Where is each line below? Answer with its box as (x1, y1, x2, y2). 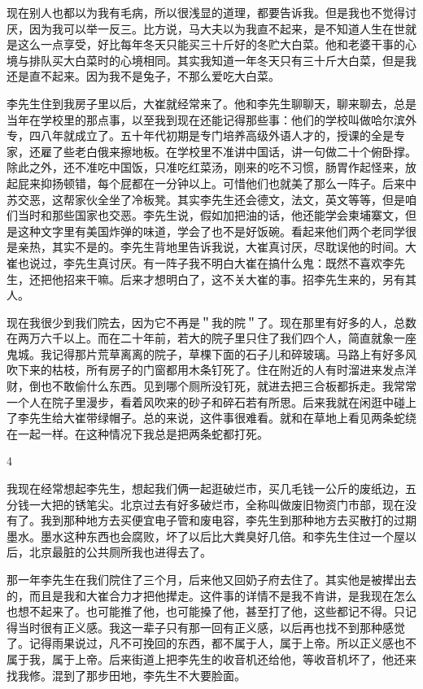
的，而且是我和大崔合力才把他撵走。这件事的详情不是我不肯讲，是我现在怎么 (7, 587, 416, 604)
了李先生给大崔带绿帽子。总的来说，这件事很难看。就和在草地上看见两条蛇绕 (7, 409, 416, 426)
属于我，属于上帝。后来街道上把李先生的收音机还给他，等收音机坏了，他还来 (7, 650, 416, 667)
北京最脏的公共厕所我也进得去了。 (28, 543, 211, 560)
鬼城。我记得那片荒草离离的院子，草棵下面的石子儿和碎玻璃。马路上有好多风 (7, 345, 416, 362)
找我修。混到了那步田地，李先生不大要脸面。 (7, 666, 246, 683)
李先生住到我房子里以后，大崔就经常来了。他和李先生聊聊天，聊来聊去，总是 (7, 94, 416, 111)
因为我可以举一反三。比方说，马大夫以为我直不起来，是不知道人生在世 (28, 20, 405, 37)
